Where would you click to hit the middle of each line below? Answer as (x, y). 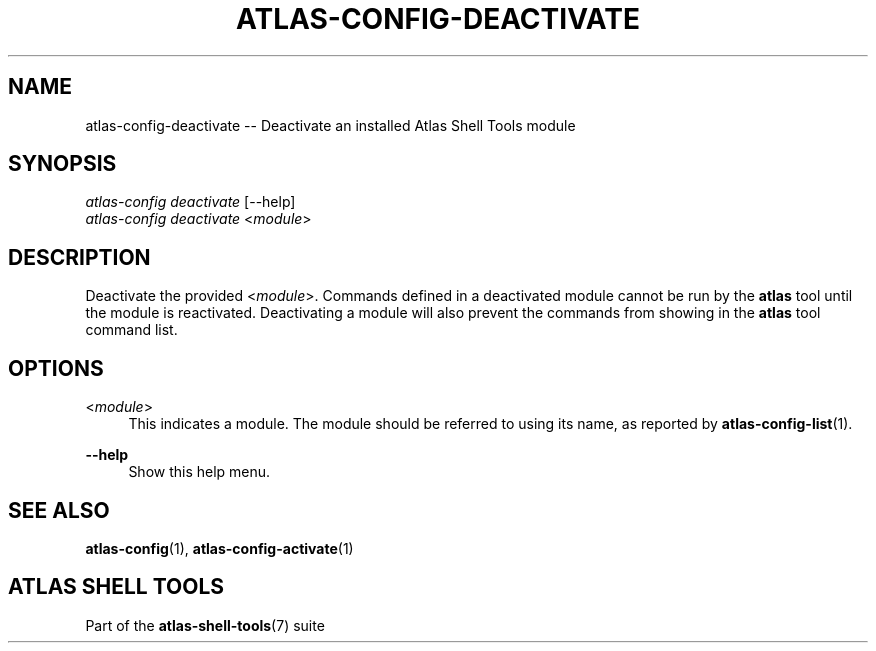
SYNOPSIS (62, 164)
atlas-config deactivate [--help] (190, 202)
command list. (131, 330)
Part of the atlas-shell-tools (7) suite (205, 625)
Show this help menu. (199, 472)
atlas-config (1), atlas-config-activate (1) (219, 548)
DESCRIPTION (79, 257)
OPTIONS (56, 368)
